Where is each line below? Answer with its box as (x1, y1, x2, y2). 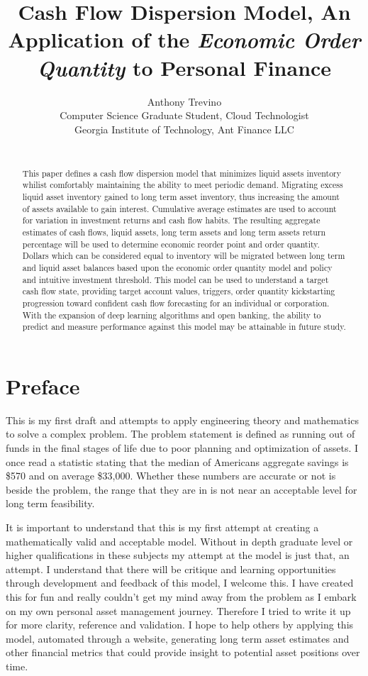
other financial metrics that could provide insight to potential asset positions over (6, 645, 360, 660)
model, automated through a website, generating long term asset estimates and (6, 631, 350, 645)
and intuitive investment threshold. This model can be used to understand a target (22, 273, 329, 285)
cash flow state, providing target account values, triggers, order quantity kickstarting (22, 285, 335, 297)
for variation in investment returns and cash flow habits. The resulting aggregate (22, 214, 320, 226)
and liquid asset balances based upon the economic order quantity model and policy (22, 261, 333, 273)
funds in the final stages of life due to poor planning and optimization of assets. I (6, 440, 359, 455)
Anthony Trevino (147, 94, 222, 109)
